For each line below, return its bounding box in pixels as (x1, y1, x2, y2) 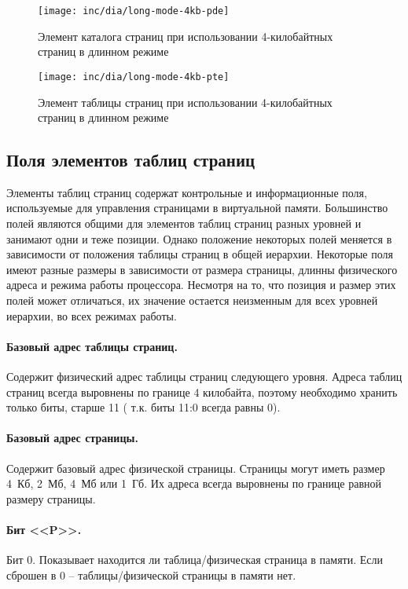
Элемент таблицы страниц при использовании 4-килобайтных (38, 93, 333, 110)
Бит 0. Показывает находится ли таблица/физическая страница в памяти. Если (6, 551, 384, 568)
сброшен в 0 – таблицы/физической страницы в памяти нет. (6, 566, 296, 583)
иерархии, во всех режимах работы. (6, 307, 177, 324)
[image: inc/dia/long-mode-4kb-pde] (38, 5, 230, 16)
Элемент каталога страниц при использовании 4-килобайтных (38, 27, 333, 44)
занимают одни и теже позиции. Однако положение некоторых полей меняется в (6, 230, 392, 247)
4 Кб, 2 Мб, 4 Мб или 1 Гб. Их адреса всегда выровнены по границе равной (6, 475, 382, 492)
